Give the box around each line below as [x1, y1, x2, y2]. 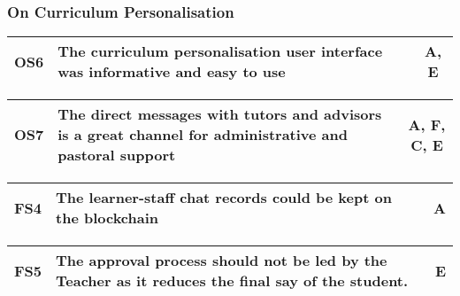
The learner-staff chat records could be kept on [56, 187, 392, 208]
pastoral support [57, 144, 176, 166]
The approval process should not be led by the [56, 250, 387, 271]
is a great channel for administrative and [57, 124, 349, 145]
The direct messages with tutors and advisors [57, 104, 382, 125]
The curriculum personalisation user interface [57, 41, 383, 62]
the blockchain [56, 207, 159, 229]
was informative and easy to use [57, 61, 286, 82]
